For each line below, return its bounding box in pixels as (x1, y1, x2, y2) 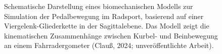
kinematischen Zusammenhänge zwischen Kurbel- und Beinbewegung (4, 30, 218, 40)
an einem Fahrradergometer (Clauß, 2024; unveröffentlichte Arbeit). (4, 40, 214, 50)
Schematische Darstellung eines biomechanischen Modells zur (4, 1, 193, 11)
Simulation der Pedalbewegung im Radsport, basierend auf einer (4, 10, 204, 21)
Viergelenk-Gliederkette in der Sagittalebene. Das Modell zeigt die (4, 20, 209, 31)
